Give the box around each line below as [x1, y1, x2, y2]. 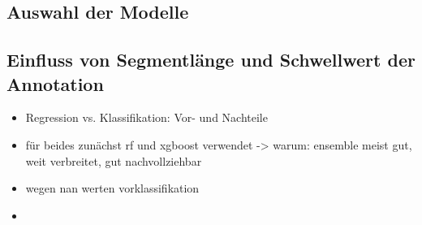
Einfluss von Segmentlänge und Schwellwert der [6, 47, 416, 72]
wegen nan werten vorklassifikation [25, 180, 200, 197]
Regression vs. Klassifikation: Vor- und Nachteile [25, 109, 268, 126]
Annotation [6, 71, 104, 96]
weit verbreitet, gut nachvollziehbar [25, 152, 202, 169]
